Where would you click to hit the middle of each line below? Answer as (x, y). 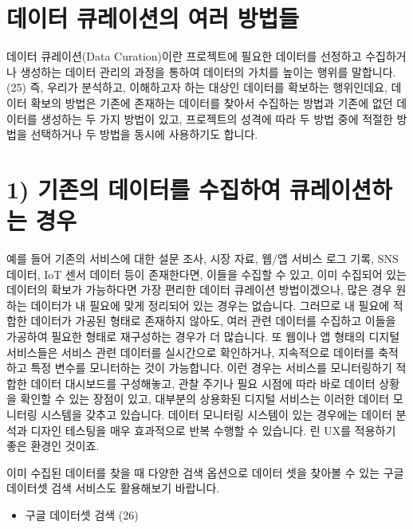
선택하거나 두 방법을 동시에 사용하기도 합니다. (144, 134)
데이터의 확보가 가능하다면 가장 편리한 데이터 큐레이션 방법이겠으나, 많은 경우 (199, 290)
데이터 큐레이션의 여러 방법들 (153, 18)
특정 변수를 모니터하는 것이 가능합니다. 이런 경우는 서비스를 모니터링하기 (211, 368)
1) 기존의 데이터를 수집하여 (144, 188)
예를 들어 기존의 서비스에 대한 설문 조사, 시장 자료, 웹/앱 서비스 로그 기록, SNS (203, 258)
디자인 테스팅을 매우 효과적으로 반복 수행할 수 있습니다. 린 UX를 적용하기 (213, 430)
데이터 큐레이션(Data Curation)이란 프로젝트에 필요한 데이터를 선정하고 (184, 56)
